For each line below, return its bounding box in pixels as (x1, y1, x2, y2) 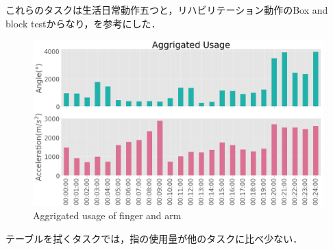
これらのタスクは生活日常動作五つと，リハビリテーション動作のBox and (5, 3, 328, 16)
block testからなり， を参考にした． (5, 16, 161, 30)
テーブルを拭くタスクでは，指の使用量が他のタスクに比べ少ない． (5, 232, 303, 246)
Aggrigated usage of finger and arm (33, 208, 182, 223)
